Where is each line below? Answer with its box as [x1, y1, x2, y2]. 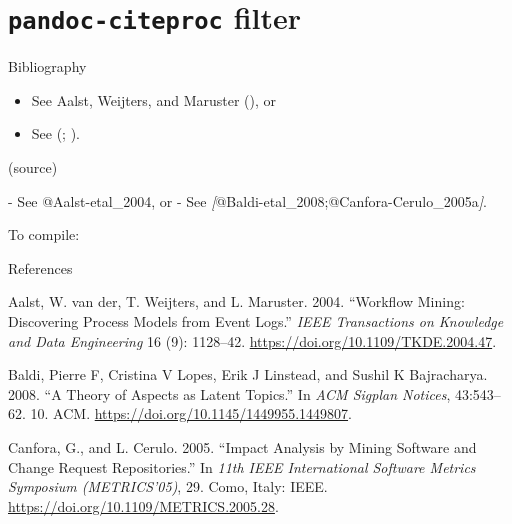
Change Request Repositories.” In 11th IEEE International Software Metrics [8, 456, 476, 477]
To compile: [8, 224, 80, 245]
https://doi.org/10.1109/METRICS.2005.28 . [8, 495, 279, 516]
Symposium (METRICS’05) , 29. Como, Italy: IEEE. [8, 476, 328, 497]
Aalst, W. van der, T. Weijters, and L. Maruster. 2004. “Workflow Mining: [8, 291, 465, 312]
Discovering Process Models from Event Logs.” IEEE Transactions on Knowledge [8, 311, 504, 331]
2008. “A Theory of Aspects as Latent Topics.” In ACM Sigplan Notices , [8, 383, 451, 404]
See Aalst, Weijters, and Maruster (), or [31, 89, 277, 110]
